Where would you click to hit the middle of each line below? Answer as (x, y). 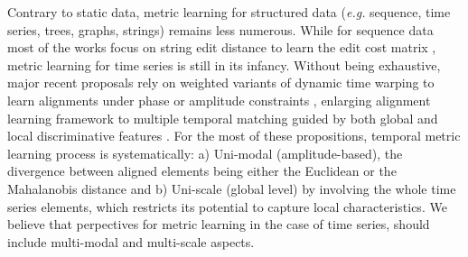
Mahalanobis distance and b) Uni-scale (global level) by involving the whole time (232, 188)
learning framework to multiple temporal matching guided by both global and (223, 118)
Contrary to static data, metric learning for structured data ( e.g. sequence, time (229, 12)
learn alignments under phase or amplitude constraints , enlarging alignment (219, 100)
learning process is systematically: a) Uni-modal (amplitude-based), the (205, 153)
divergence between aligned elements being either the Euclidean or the (202, 171)
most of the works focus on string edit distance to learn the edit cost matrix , (222, 47)
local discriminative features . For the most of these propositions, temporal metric (234, 136)
